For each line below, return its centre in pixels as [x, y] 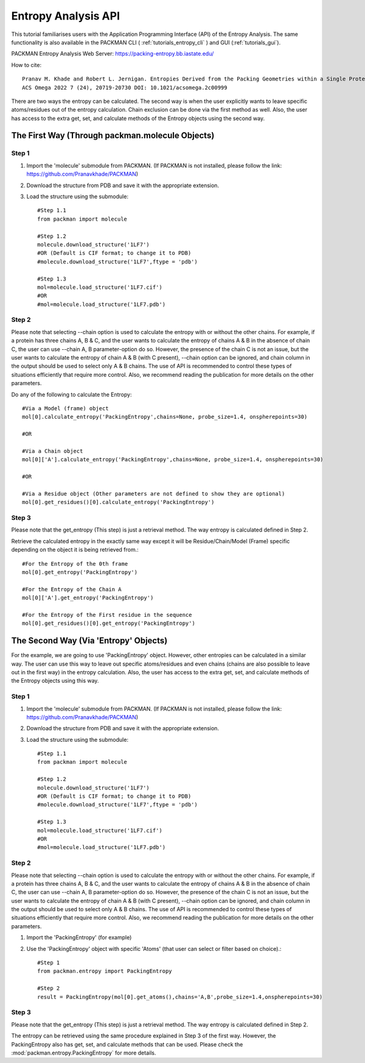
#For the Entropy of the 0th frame [75, 563]
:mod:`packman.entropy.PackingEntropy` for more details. [84, 1053]
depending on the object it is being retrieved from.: [75, 550]
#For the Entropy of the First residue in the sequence [107, 615]
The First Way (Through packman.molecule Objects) [113, 136]
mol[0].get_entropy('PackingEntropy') [80, 572]
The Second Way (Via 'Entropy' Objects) [89, 641]
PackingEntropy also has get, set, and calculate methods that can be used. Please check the [127, 1044]
